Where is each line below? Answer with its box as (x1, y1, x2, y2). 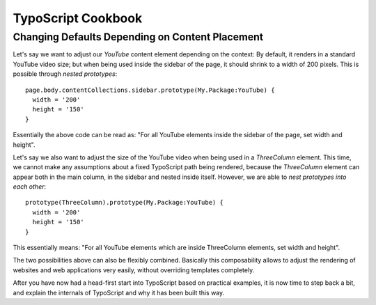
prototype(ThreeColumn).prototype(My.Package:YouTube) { (25, 198, 224, 207)
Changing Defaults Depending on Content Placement (13, 31, 264, 43)
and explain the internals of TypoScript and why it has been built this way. (13, 288, 225, 297)
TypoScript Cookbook (13, 10, 143, 26)
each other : (13, 182, 47, 191)
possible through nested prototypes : (13, 70, 118, 78)
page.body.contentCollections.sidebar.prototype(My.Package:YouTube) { (25, 86, 275, 94)
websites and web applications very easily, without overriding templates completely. (13, 265, 255, 274)
